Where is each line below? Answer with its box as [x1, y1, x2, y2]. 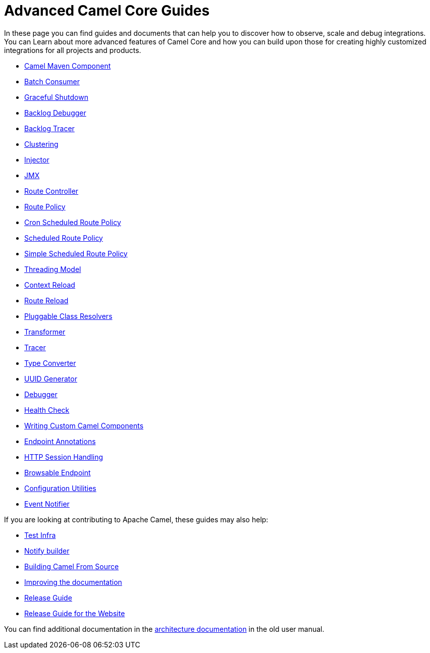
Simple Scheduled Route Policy [24, 249, 128, 258]
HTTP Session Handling [24, 452, 103, 461]
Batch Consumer [24, 77, 80, 86]
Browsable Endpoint [24, 468, 91, 477]
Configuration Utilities [24, 483, 96, 493]
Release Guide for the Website [24, 609, 125, 618]
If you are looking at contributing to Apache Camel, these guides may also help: [4, 515, 268, 524]
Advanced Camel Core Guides [4, 2, 210, 19]
